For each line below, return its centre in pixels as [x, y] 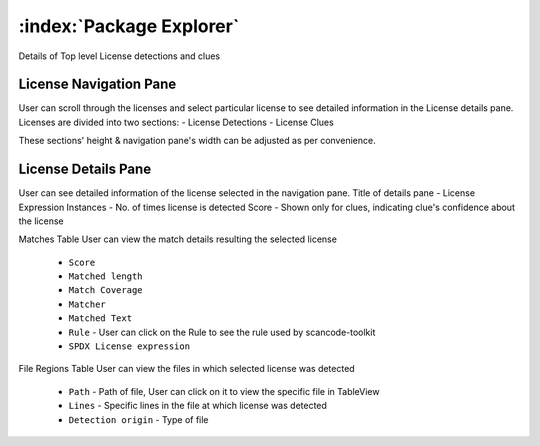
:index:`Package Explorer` [129, 26]
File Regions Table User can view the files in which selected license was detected [186, 369]
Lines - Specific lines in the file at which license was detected [197, 406]
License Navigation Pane [97, 84]
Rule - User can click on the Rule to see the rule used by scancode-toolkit [222, 332]
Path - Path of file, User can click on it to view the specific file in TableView [224, 391]
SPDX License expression [129, 346]
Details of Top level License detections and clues [119, 56]
